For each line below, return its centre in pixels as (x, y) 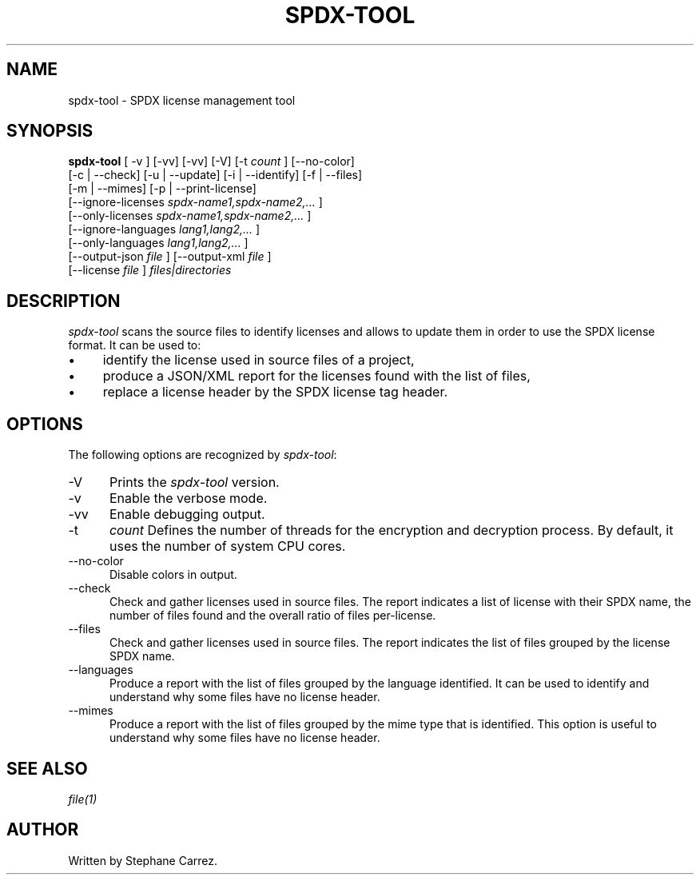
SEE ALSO (47, 768)
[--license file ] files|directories (150, 270)
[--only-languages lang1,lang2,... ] (158, 243)
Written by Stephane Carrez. (143, 860)
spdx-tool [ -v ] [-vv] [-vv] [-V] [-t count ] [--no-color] (211, 161)
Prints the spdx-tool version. (194, 482)
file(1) (83, 799)
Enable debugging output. (187, 514)
